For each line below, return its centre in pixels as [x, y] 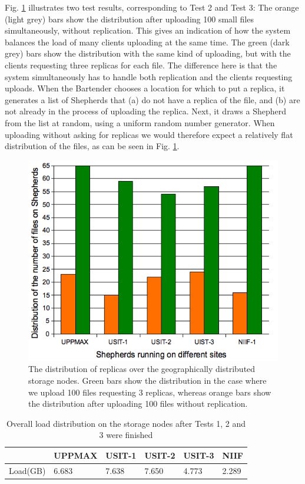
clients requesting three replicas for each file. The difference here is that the [141, 65]
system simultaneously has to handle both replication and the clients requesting [149, 76]
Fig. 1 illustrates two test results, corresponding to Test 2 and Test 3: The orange [152, 7]
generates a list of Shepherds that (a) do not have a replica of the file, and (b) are [152, 99]
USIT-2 [160, 455]
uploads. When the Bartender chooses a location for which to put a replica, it [145, 88]
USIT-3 [199, 455]
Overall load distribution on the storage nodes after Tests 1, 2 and [126, 423]
